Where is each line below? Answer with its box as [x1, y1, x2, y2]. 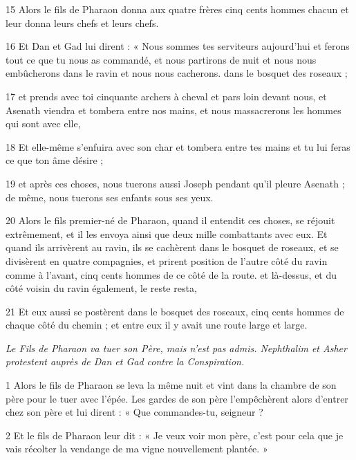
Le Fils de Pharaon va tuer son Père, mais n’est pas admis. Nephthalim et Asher [6, 340, 347, 355]
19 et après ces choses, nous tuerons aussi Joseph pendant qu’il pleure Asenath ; [6, 176, 345, 190]
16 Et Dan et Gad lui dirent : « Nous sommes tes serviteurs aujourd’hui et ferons [6, 39, 350, 53]
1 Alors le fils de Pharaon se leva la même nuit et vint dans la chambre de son [6, 378, 337, 392]
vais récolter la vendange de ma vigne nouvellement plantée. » [6, 441, 268, 456]
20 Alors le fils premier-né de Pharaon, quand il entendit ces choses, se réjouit [6, 213, 335, 228]
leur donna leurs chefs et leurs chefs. [6, 15, 159, 30]
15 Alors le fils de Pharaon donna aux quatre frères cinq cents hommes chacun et [6, 2, 349, 16]
